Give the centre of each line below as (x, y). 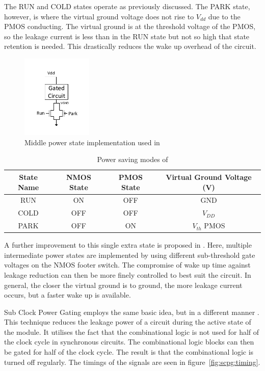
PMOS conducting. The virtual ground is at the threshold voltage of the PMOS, (130, 26)
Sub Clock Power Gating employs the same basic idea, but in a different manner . (132, 312)
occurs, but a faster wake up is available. (68, 295)
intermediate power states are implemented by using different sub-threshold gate (130, 255)
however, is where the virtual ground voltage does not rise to (99, 16)
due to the (224, 16)
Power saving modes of (132, 159)
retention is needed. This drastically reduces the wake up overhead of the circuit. (130, 46)
